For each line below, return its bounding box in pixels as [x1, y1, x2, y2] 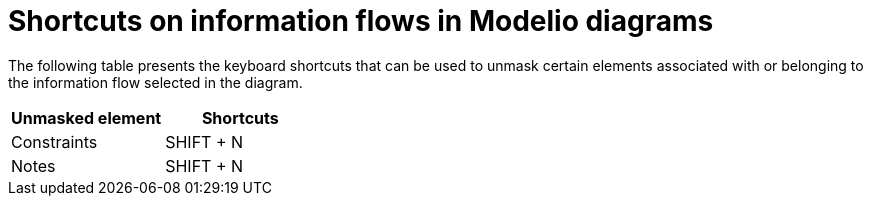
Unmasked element [11, 107, 162, 128]
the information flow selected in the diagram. [8, 73, 303, 91]
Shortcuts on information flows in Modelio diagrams [8, 4, 714, 38]
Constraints [11, 131, 98, 152]
